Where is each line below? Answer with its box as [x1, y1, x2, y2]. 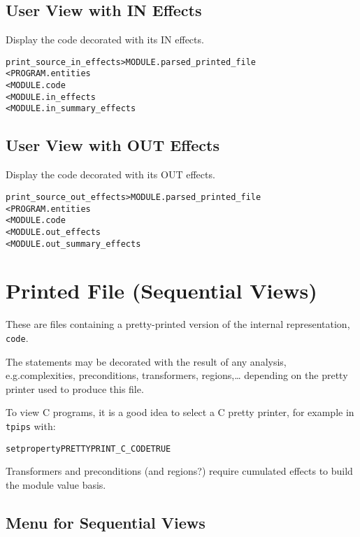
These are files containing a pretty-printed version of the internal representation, [6, 317, 350, 331]
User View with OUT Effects [6, 134, 219, 156]
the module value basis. [6, 477, 106, 492]
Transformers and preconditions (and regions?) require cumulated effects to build [6, 464, 353, 478]
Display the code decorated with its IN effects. [6, 32, 204, 47]
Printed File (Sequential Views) [6, 276, 317, 305]
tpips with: [6, 418, 56, 433]
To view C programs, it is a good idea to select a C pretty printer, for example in [6, 405, 354, 420]
